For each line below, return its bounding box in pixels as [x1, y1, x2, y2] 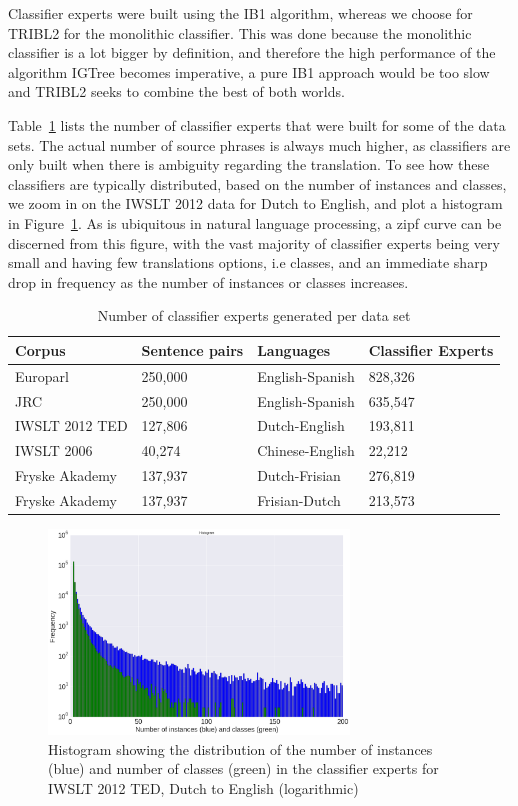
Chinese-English [257, 440, 355, 461]
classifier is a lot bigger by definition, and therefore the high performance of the [8, 42, 496, 63]
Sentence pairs [141, 339, 244, 360]
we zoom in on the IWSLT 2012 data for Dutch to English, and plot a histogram [8, 193, 503, 214]
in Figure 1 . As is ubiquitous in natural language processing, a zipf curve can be [8, 212, 502, 233]
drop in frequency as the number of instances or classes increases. [8, 271, 409, 292]
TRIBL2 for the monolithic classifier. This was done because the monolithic [8, 22, 472, 43]
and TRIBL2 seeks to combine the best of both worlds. [8, 81, 345, 102]
